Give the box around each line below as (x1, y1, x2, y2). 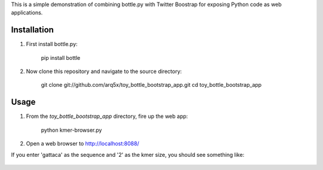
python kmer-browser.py (41, 126, 102, 133)
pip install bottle (41, 54, 81, 61)
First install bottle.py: (26, 41, 78, 48)
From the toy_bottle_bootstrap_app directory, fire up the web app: (26, 113, 188, 120)
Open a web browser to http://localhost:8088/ (26, 140, 139, 147)
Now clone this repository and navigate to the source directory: (26, 68, 182, 75)
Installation (11, 25, 54, 35)
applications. (11, 9, 43, 16)
